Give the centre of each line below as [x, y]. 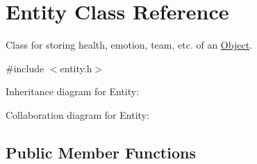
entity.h [76, 68]
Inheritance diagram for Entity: [73, 91]
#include [25, 68]
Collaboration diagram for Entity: [77, 114]
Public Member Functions [101, 152]
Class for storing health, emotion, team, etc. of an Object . [129, 45]
